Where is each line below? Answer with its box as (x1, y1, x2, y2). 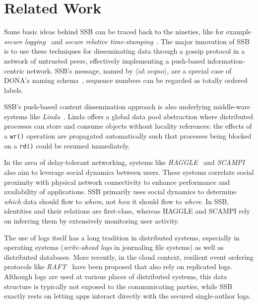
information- (207, 55, 245, 66)
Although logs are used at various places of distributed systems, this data (4, 271, 227, 281)
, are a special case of (167, 65, 232, 76)
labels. (4, 84, 23, 95)
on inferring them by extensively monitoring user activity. (4, 215, 180, 226)
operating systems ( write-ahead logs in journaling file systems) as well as (4, 242, 224, 252)
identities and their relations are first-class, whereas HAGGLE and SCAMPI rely (4, 206, 251, 216)
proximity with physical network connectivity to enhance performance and (4, 176, 230, 187)
